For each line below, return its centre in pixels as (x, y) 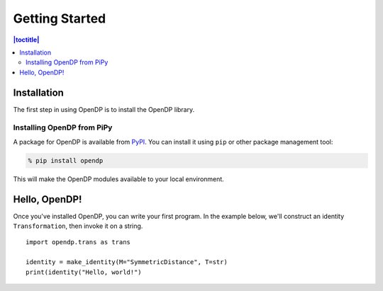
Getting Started (60, 18)
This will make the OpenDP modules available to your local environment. (119, 179)
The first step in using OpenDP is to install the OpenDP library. (104, 109)
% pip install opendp (66, 160)
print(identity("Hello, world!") (84, 272)
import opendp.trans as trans (78, 242)
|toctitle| (26, 40)
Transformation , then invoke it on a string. (78, 226)
